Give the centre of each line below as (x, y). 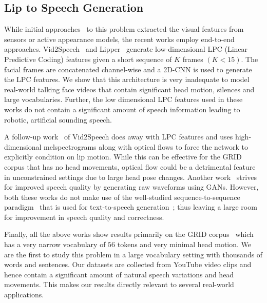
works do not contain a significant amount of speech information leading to (122, 109)
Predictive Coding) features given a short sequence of (88, 59)
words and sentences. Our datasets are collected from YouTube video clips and (128, 264)
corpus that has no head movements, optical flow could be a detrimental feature (130, 166)
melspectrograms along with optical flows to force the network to (146, 146)
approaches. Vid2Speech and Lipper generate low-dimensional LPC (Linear (126, 49)
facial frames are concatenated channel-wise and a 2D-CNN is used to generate (128, 69)
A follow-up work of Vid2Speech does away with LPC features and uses (119, 137)
